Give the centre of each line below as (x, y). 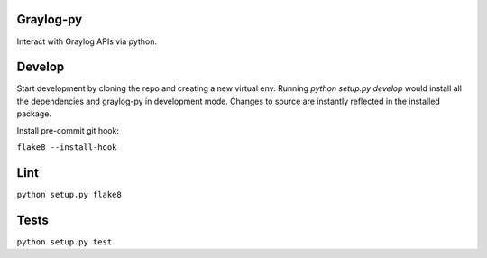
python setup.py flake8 (69, 194)
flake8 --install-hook (67, 147)
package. (34, 114)
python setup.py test (64, 242)
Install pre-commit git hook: (68, 130)
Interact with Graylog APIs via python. (87, 41)
